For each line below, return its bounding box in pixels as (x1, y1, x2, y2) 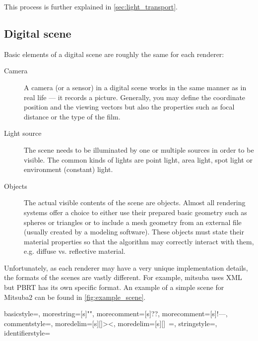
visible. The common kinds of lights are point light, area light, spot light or (24, 154, 253, 165)
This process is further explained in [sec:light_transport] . (4, 1, 178, 11)
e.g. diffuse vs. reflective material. (24, 246, 126, 256)
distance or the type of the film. (24, 111, 121, 121)
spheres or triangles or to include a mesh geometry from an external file (24, 217, 242, 227)
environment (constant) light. (24, 164, 113, 174)
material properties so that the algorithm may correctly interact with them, (24, 236, 254, 246)
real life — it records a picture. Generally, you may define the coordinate (24, 92, 246, 102)
